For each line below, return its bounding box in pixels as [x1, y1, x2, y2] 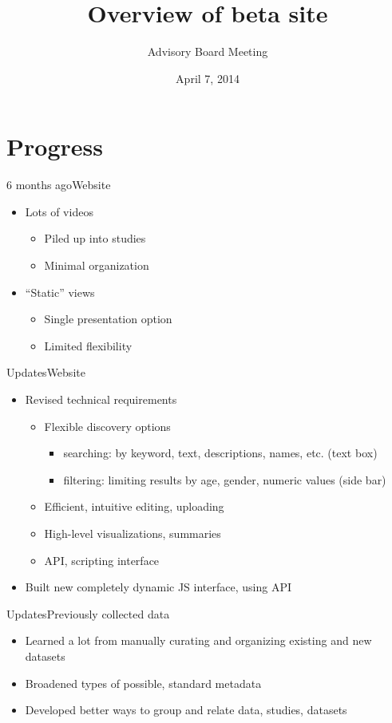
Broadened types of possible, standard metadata [25, 674, 262, 691]
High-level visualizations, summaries [44, 524, 221, 541]
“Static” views [25, 283, 95, 300]
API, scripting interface [44, 551, 160, 568]
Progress [6, 130, 103, 163]
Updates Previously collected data [6, 605, 170, 622]
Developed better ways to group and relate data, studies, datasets [25, 701, 347, 718]
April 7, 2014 [176, 69, 240, 86]
